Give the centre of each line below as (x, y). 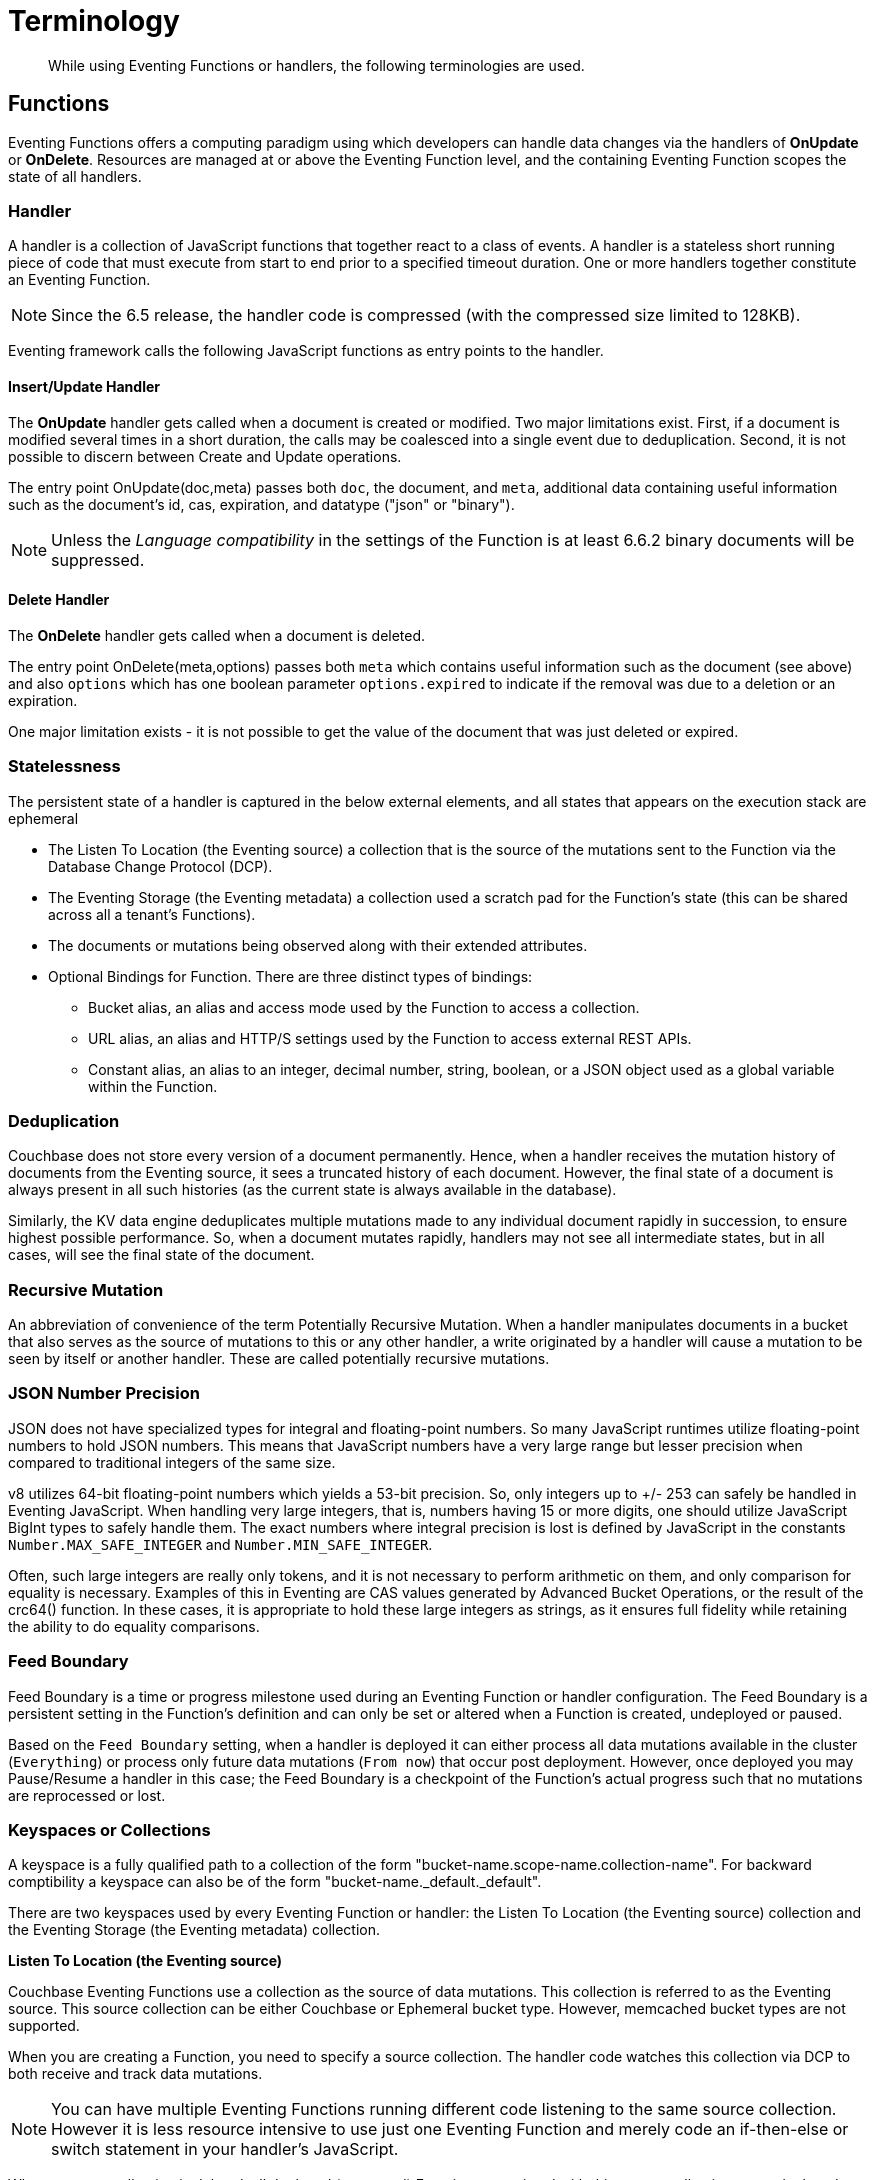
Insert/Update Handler (84, 386)
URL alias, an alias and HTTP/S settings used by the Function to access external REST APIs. (390, 1038)
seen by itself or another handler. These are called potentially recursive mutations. (279, 1359)
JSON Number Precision (104, 1393)
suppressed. (98, 559)
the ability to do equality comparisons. (134, 1626)
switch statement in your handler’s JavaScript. (225, 2149)
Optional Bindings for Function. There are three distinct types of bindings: (290, 976)
